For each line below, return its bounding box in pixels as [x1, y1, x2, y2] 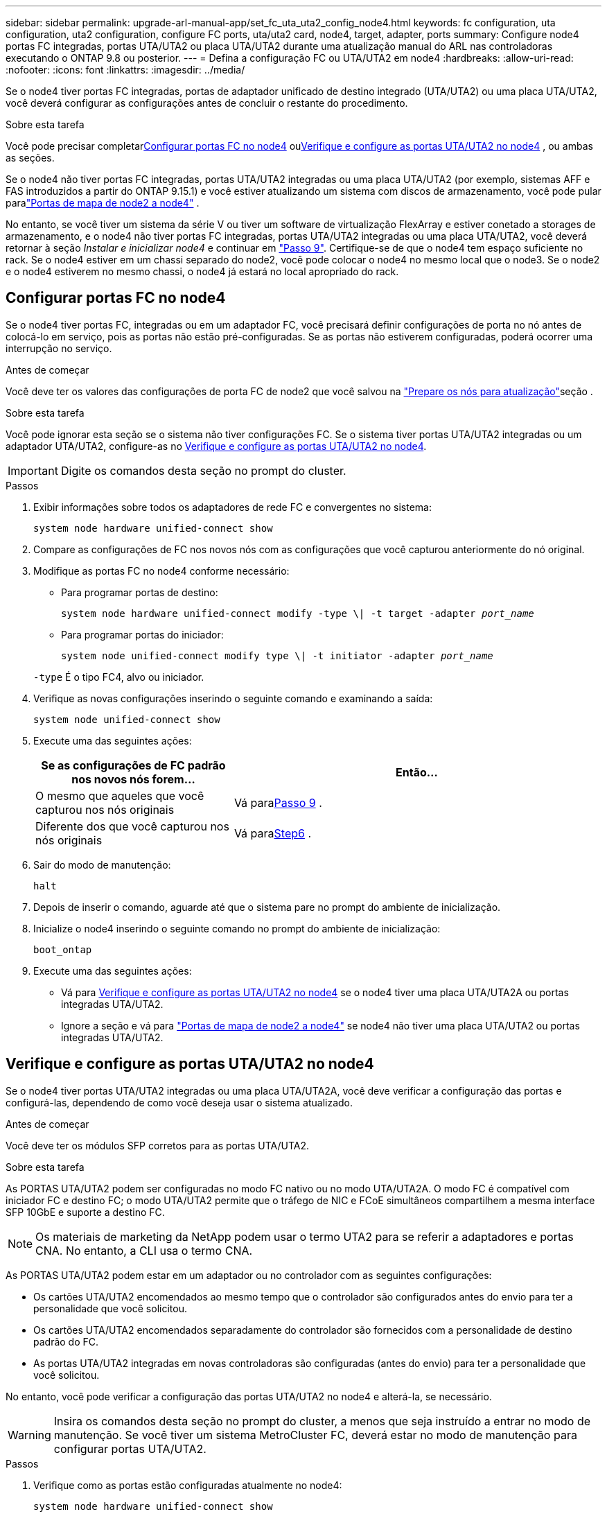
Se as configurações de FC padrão [41, 758, 226, 772]
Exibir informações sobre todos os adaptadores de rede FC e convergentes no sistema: [33, 501, 432, 513]
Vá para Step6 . [234, 826, 312, 840]
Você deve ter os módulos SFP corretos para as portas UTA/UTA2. [6, 1139, 309, 1151]
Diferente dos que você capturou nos [35, 819, 229, 833]
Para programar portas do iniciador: [61, 628, 224, 641]
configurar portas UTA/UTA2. [53, 1441, 206, 1456]
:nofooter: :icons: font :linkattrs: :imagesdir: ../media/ [6, 64, 245, 76]
